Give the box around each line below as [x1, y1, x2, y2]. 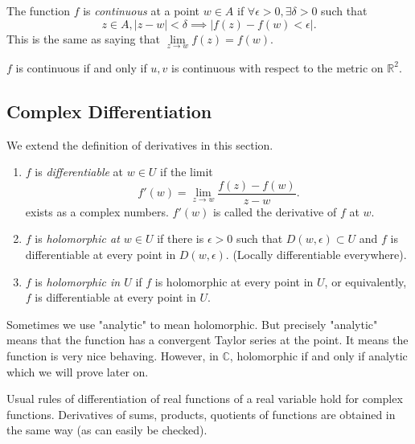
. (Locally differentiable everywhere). [225, 246, 407, 263]
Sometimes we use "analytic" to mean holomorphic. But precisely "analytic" [6, 315, 378, 332]
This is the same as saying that [6, 30, 160, 47]
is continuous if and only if [15, 59, 147, 76]
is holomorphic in [35, 273, 121, 290]
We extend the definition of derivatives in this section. [6, 136, 273, 153]
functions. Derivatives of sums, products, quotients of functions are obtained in [6, 405, 396, 422]
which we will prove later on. [6, 363, 149, 380]
